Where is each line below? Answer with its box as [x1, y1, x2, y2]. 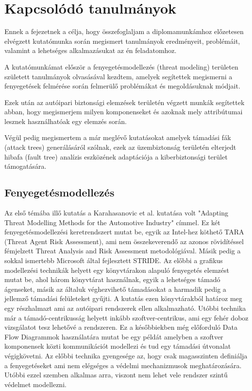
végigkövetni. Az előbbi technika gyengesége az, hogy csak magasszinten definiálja [4, 350, 248, 360]
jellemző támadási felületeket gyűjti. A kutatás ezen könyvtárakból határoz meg [4, 293, 242, 303]
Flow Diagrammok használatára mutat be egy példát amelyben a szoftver [4, 331, 223, 341]
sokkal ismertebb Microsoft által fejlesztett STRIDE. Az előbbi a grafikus [4, 255, 223, 266]
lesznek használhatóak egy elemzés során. [4, 116, 127, 126]
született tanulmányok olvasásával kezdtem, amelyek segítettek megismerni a [4, 71, 233, 81]
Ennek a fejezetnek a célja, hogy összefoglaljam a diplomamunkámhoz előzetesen [4, 26, 244, 36]
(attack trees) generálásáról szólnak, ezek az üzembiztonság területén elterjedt [4, 142, 236, 152]
